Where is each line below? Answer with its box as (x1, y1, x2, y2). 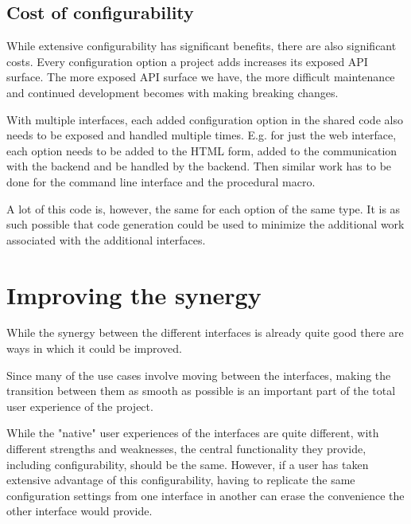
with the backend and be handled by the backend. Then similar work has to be (6, 158, 392, 174)
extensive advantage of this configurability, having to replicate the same (6, 471, 355, 488)
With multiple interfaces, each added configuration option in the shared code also (6, 111, 403, 127)
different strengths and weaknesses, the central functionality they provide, (6, 440, 366, 457)
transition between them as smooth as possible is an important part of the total (6, 382, 396, 399)
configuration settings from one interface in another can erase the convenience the (6, 487, 405, 503)
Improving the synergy (6, 278, 262, 311)
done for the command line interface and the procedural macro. (6, 173, 316, 190)
